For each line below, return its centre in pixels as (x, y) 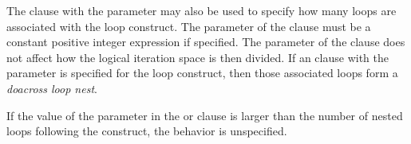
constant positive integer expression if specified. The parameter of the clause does (206, 42)
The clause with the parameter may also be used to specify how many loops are (202, 10)
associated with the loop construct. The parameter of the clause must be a (189, 26)
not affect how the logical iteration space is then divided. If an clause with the (198, 57)
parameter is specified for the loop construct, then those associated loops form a (202, 73)
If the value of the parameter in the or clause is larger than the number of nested (205, 115)
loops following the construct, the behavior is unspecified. (147, 131)
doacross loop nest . (52, 88)
